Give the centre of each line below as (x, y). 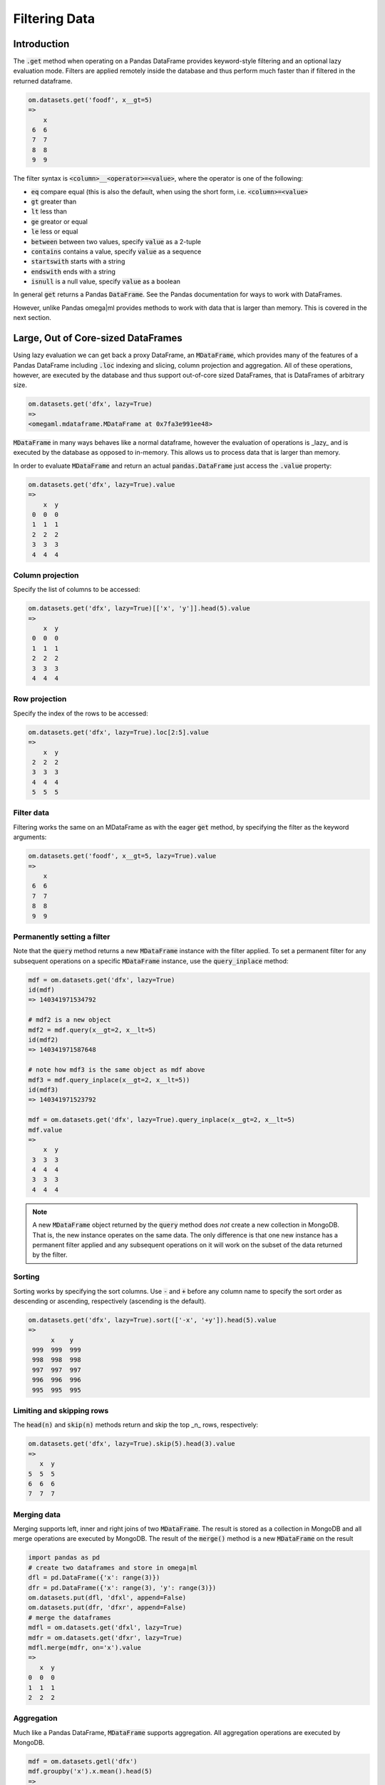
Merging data (37, 1514)
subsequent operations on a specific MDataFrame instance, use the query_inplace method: (151, 961)
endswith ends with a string (73, 271)
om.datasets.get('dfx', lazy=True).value (102, 484)
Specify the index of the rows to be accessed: (81, 713)
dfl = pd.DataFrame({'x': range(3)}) (94, 1578)
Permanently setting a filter (62, 937)
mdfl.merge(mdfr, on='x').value (85, 1647)
